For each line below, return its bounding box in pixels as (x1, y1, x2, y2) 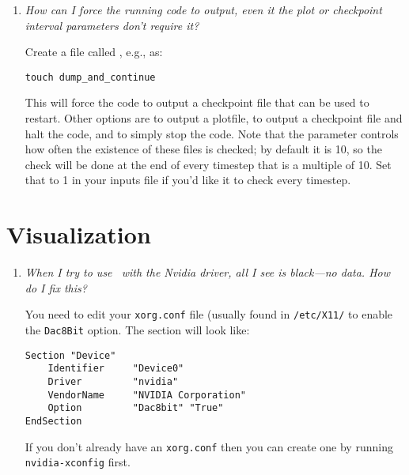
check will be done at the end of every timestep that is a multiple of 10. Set (25, 156, 392, 172)
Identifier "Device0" (47, 363, 184, 375)
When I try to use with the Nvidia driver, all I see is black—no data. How (25, 264, 391, 281)
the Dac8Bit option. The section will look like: (25, 321, 250, 337)
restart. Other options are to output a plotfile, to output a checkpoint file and (25, 110, 403, 126)
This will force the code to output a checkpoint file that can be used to (25, 94, 369, 111)
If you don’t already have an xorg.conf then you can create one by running (25, 438, 393, 454)
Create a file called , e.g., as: (25, 43, 163, 60)
